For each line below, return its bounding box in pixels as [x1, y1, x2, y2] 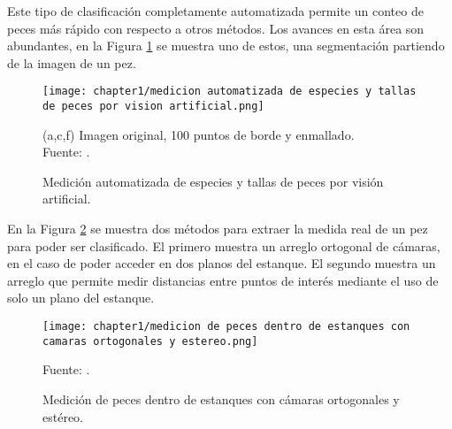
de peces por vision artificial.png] [42, 100, 264, 113]
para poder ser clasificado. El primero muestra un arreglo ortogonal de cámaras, [7, 236, 441, 255]
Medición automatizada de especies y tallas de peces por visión [42, 172, 384, 190]
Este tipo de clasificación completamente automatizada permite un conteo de [7, 2, 424, 19]
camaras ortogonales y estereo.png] [42, 334, 258, 348]
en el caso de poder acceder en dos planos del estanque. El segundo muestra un [7, 254, 436, 272]
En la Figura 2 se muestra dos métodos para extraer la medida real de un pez [7, 219, 428, 238]
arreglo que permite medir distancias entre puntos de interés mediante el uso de [7, 271, 439, 289]
